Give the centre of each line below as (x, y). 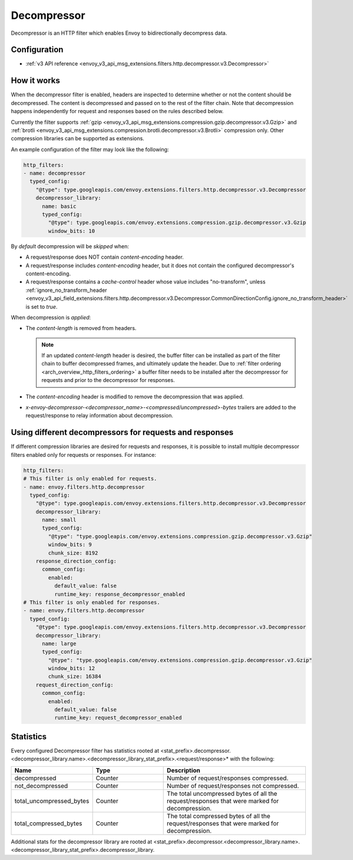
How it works (35, 80)
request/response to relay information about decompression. (100, 416)
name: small (59, 520)
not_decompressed (41, 786)
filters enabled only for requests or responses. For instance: (83, 454)
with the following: (252, 759)
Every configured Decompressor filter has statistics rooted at (85, 750)
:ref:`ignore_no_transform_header (66, 290)
